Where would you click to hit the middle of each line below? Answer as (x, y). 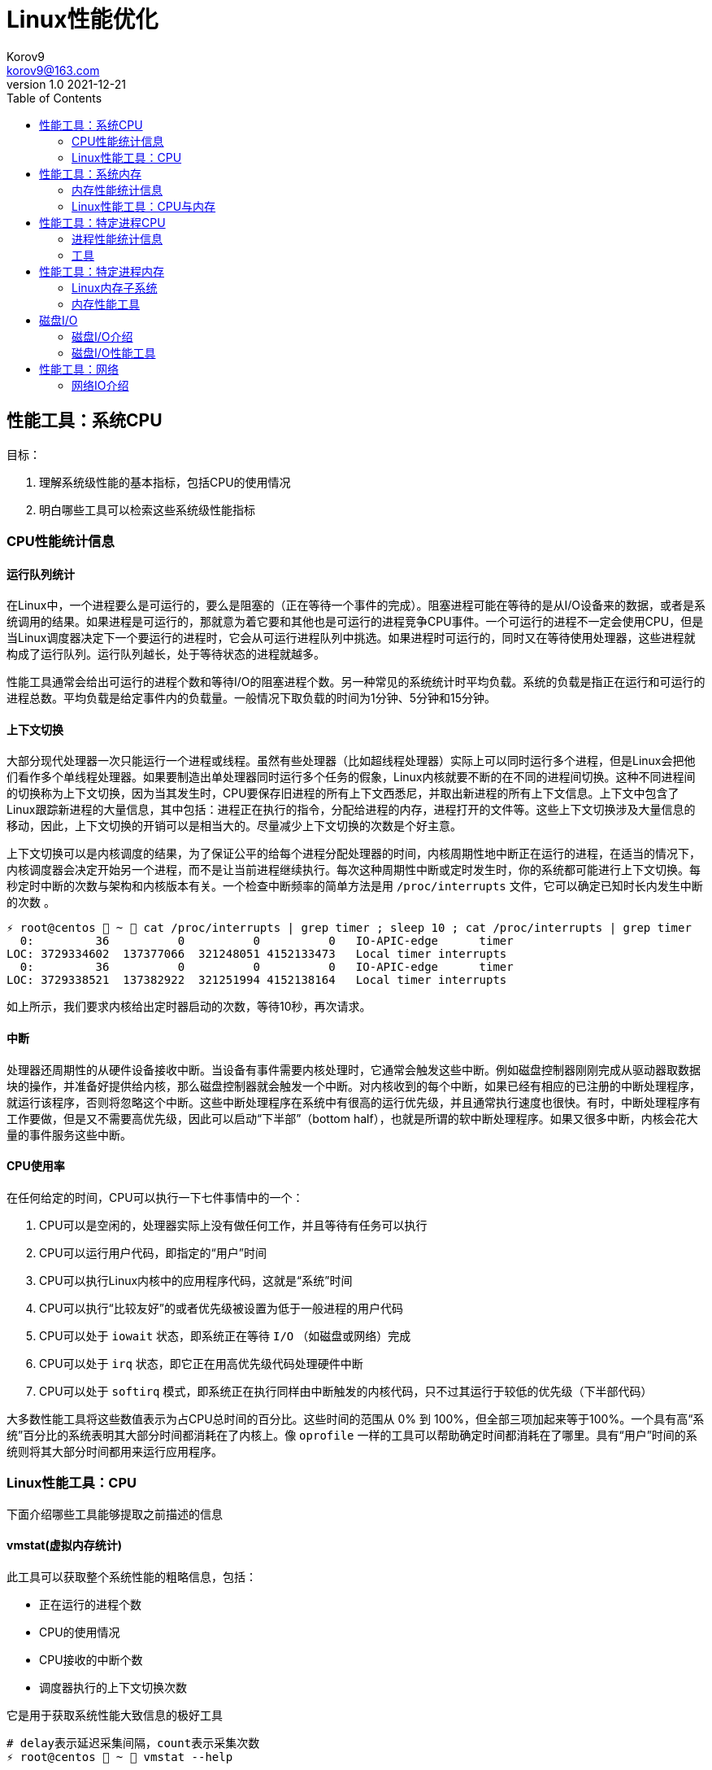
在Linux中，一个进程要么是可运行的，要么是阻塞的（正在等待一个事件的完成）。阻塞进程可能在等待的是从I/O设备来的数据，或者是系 (356, 605)
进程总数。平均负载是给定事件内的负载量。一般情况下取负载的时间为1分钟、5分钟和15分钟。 (251, 698)
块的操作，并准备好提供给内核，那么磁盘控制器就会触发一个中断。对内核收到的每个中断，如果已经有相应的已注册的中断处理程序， (354, 1086)
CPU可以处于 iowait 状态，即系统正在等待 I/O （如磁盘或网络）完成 (225, 1335)
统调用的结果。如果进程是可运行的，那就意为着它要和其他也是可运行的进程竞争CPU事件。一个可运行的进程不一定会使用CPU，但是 (355, 622)
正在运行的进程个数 (90, 1604)
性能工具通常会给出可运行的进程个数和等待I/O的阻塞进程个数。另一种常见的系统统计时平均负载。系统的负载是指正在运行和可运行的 (356, 682)
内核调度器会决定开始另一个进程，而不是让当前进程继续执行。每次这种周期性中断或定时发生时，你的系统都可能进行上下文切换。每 (354, 870)
